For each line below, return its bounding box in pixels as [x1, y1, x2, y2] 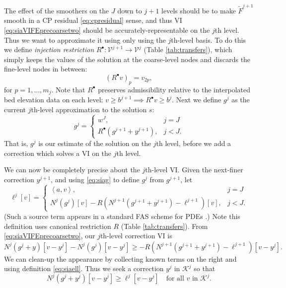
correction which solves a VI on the [4, 147, 112, 158]
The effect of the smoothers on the [4, 5, 109, 15]
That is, [4, 138, 28, 148]
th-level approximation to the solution [31, 104, 147, 114]
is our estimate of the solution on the [38, 138, 151, 148]
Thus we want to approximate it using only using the [4, 34, 166, 45]
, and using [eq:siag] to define [51, 174, 140, 184]
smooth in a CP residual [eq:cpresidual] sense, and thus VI [4, 15, 182, 25]
